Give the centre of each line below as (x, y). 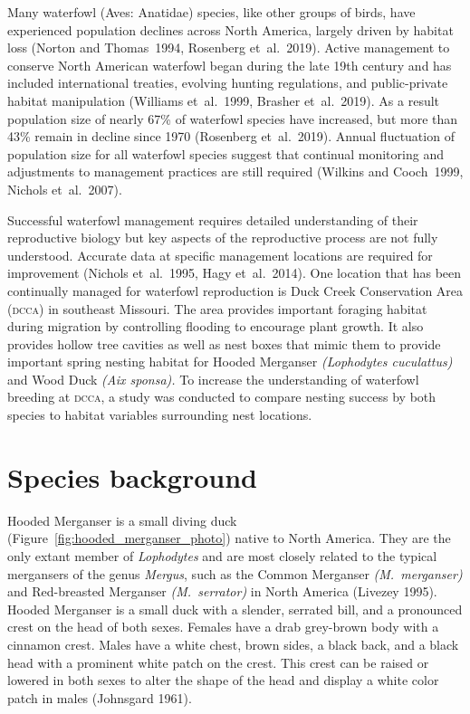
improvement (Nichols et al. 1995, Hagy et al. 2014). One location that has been (235, 273)
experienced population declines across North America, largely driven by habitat (230, 29)
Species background (132, 476)
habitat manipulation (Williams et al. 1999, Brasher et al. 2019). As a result (224, 100)
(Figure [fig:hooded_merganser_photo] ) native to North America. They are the (229, 538)
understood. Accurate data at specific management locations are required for (220, 255)
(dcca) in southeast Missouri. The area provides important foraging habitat (217, 308)
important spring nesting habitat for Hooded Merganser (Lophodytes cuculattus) (230, 362)
